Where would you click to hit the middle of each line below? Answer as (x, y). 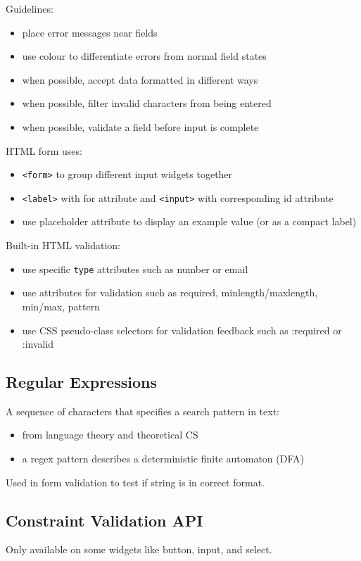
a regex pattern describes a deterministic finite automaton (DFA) (163, 459)
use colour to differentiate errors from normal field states (144, 56)
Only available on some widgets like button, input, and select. (139, 549)
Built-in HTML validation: (63, 245)
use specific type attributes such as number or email (135, 269)
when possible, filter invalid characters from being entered (147, 103)
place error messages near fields (90, 32)
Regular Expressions (81, 382)
